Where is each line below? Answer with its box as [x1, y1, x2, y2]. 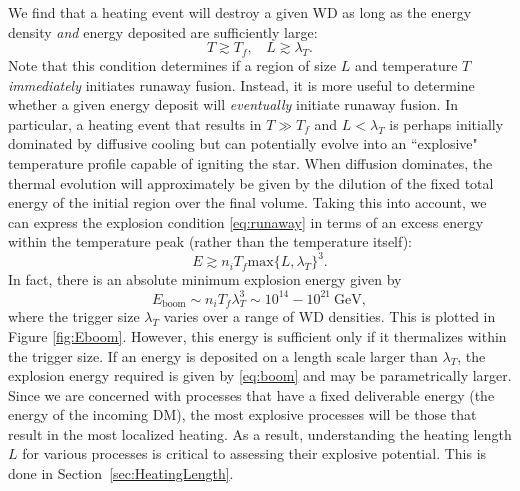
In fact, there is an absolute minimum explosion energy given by [8, 269, 402, 290]
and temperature [355, 54, 458, 75]
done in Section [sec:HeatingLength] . [8, 463, 234, 484]
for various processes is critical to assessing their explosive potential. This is [22, 443, 487, 464]
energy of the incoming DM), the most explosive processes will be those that [8, 404, 477, 425]
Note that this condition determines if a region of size [8, 54, 337, 75]
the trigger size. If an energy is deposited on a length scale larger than [8, 345, 438, 366]
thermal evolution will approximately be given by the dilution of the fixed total [8, 172, 494, 193]
